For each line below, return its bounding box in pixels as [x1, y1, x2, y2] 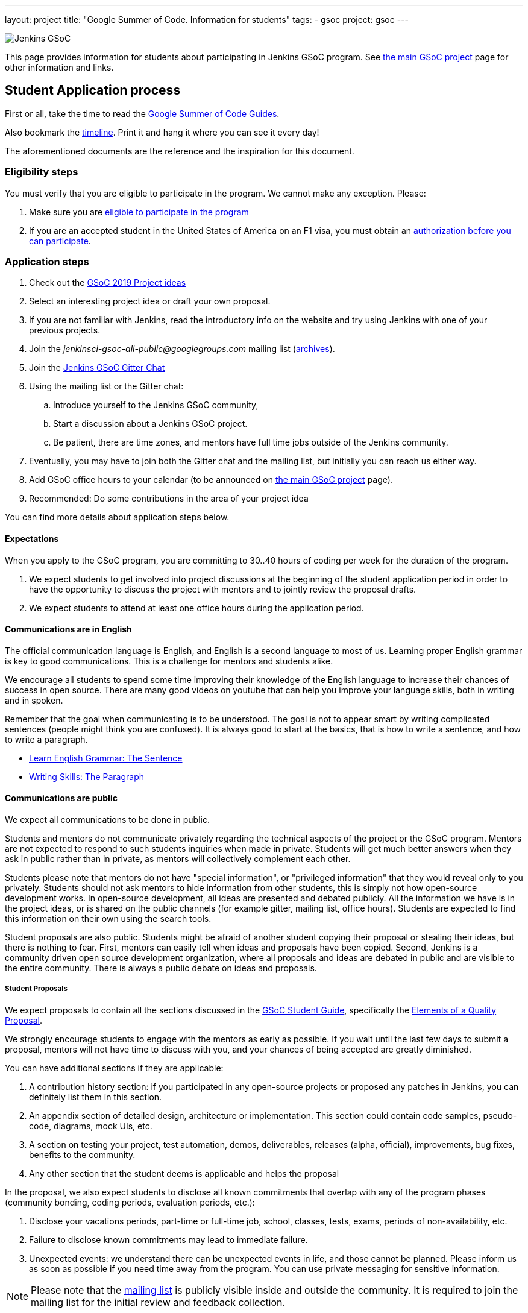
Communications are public [5, 793, 118, 804]
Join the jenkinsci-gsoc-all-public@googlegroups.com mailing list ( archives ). [29, 344, 335, 354]
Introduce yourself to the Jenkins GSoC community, [53, 400, 259, 411]
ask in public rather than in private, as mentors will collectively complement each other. [5, 854, 351, 864]
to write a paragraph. [5, 734, 88, 745]
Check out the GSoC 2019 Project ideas [29, 277, 186, 288]
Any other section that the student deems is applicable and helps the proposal [29, 1168, 339, 1179]
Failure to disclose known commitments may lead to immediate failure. [29, 1234, 308, 1245]
